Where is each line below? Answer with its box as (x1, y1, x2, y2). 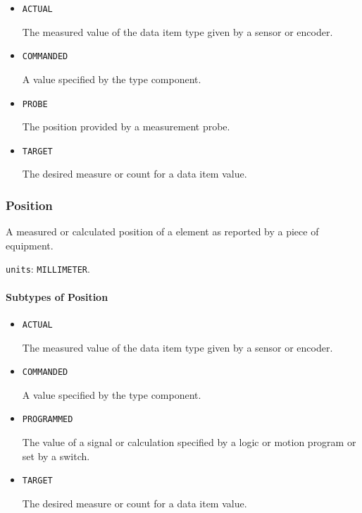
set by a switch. (22, 448, 90, 463)
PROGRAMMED (22, 414, 73, 425)
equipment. (6, 237, 54, 252)
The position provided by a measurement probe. (22, 119, 230, 134)
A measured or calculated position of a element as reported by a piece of (6, 224, 319, 239)
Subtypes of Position (6, 289, 108, 304)
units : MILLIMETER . (6, 261, 90, 276)
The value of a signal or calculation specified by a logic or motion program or (22, 435, 356, 450)
